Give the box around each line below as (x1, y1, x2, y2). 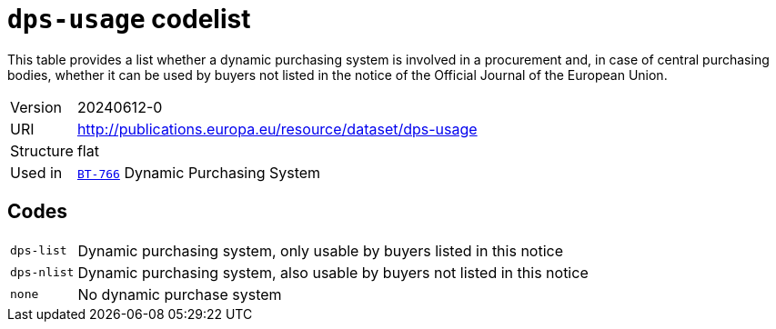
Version (10, 97, 62, 116)
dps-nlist (10, 265, 75, 280)
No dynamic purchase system (77, 284, 282, 304)
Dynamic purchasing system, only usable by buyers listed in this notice (77, 241, 564, 260)
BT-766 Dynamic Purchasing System (76, 163, 321, 182)
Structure (10, 141, 74, 160)
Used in (10, 163, 63, 182)
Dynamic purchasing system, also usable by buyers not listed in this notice (77, 263, 589, 282)
